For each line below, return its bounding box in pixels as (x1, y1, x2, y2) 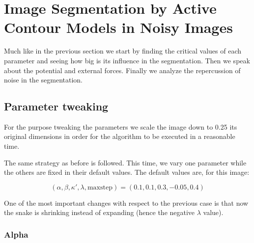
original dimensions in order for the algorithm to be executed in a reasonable (4, 131, 235, 141)
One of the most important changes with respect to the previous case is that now (4, 197, 249, 208)
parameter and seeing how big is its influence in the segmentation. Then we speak (4, 55, 250, 65)
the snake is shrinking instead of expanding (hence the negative (4, 207, 195, 217)
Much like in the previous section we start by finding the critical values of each (4, 46, 242, 56)
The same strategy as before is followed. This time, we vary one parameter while (4, 157, 247, 167)
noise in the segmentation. (4, 75, 83, 85)
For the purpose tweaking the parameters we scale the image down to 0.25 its (4, 121, 237, 132)
